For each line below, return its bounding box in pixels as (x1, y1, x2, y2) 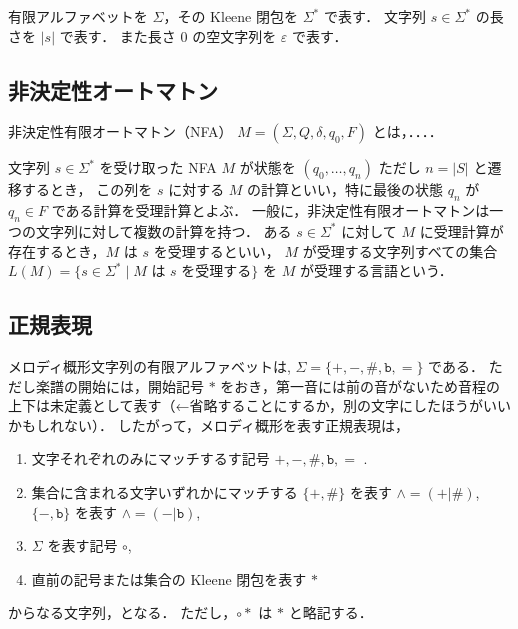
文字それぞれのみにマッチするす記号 (31, 448, 270, 469)
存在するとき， (8, 240, 106, 261)
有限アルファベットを (8, 6, 148, 26)
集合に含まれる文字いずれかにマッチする (31, 481, 298, 502)
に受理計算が (419, 220, 504, 241)
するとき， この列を (21, 179, 153, 200)
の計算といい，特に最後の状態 (247, 179, 444, 200)
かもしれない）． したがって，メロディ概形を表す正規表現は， (8, 414, 410, 435)
